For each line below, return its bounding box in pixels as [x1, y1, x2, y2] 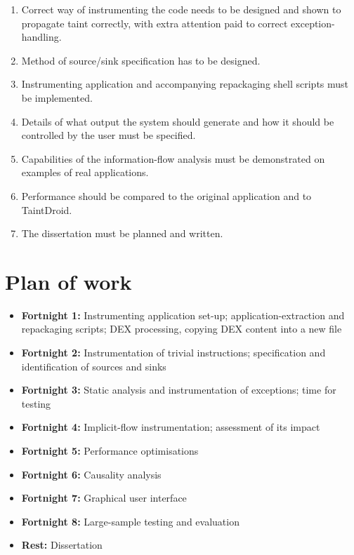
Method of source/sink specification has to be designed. [21, 53, 261, 67]
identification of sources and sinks [21, 359, 166, 373]
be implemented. [21, 90, 93, 105]
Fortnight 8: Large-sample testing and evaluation [21, 514, 240, 528]
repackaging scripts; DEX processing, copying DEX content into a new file [21, 321, 342, 336]
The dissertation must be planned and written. [21, 226, 223, 241]
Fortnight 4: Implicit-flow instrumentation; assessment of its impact [21, 420, 320, 434]
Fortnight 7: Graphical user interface [21, 490, 187, 505]
